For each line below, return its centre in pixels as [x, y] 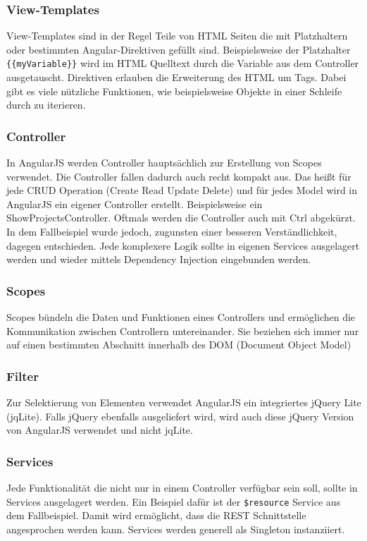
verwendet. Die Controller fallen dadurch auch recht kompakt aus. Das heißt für [179, 176]
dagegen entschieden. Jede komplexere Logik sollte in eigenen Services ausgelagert [183, 245]
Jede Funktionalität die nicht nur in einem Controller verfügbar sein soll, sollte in [182, 488]
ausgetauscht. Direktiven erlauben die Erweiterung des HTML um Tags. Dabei [176, 77]
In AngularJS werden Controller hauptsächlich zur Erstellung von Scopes [164, 163]
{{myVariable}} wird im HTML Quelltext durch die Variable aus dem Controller [183, 63]
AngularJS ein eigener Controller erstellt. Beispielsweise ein [135, 203]
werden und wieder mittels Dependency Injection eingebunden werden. [159, 259]
